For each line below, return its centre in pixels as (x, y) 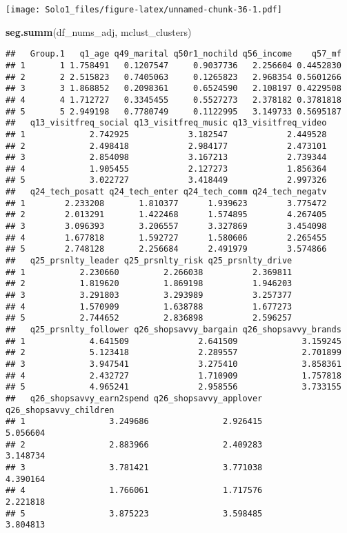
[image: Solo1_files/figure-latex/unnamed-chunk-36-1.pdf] (144, 10)
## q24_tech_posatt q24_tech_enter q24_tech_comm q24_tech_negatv (166, 192)
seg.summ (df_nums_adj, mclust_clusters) (99, 31)
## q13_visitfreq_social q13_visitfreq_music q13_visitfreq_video (166, 123)
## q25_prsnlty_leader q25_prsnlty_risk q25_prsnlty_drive (149, 261)
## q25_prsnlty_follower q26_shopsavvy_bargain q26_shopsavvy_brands (173, 330)
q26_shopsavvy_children (60, 410)
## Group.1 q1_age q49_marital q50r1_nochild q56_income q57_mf (173, 54)
